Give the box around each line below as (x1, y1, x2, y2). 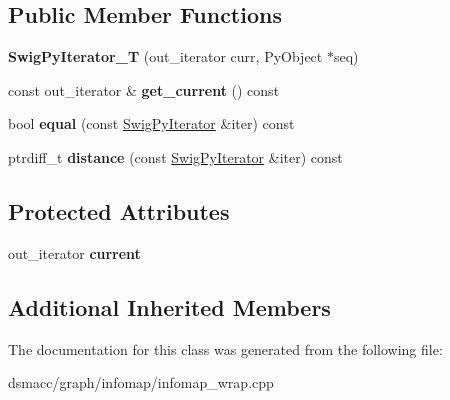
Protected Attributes (8, 195, 230, 226)
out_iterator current (8, 242, 141, 263)
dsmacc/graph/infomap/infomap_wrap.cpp (8, 372, 274, 393)
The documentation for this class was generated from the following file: (8, 338, 443, 359)
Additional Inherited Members (8, 291, 331, 322)
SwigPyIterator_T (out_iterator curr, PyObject (8, 46, 323, 67)
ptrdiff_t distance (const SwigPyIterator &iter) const (8, 146, 343, 167)
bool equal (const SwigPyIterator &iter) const (8, 113, 295, 134)
